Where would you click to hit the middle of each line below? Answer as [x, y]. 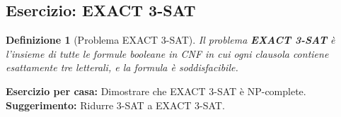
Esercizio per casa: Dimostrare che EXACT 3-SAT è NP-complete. [156, 91]
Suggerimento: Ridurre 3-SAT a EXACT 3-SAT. [115, 105]
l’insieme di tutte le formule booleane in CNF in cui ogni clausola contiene [167, 53]
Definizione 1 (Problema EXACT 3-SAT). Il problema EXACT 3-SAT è [170, 40]
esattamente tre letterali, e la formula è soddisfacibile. [122, 67]
